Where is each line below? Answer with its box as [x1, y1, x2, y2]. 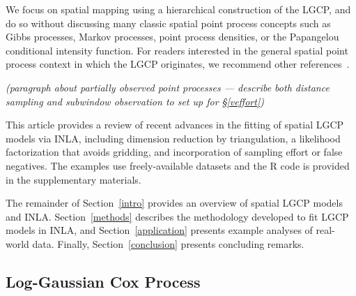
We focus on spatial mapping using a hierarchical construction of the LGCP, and [6, 2, 351, 16]
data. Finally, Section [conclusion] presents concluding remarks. [32, 236, 304, 251]
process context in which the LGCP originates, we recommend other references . [6, 57, 350, 71]
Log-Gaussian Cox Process [6, 270, 201, 292]
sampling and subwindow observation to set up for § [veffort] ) [6, 94, 264, 108]
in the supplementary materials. [6, 172, 141, 186]
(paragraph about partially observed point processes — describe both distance [6, 80, 330, 94]
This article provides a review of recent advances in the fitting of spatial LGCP [6, 117, 344, 132]
